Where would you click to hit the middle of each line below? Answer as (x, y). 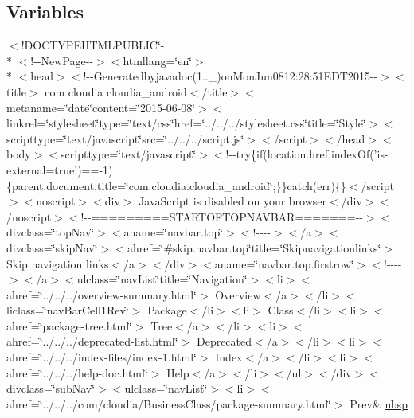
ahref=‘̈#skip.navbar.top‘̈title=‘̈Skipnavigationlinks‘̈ (254, 247)
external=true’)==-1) (60, 169)
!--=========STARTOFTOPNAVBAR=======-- (222, 216)
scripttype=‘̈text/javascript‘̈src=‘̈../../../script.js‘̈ (125, 138)
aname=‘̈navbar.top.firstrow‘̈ (284, 263)
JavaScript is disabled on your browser (233, 201)
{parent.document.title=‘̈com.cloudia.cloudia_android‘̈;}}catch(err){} (176, 185)
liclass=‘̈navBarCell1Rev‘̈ (68, 310)
